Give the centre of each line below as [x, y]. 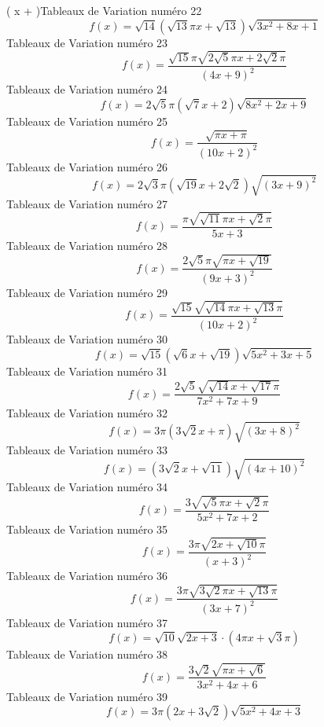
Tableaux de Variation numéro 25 [87, 121]
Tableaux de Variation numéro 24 [87, 89]
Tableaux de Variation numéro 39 [87, 696]
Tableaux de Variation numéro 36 [87, 576]
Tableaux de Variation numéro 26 [87, 166]
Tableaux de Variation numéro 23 [87, 42]
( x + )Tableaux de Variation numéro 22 [104, 10]
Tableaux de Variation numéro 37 [87, 622]
